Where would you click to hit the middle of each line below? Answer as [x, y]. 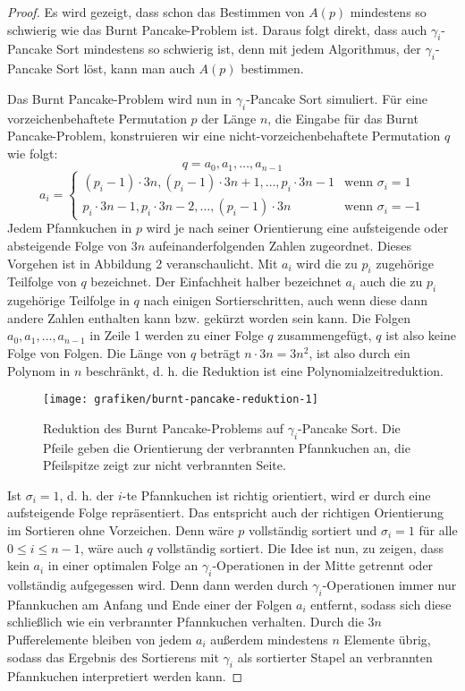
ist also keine [421, 335]
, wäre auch [111, 547]
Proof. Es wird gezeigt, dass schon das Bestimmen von [156, 12]
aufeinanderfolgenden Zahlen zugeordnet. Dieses [280, 245]
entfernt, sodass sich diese [381, 604]
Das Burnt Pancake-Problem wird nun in [120, 98]
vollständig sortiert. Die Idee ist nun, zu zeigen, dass [300, 547]
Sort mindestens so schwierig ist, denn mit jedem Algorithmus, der [239, 49]
